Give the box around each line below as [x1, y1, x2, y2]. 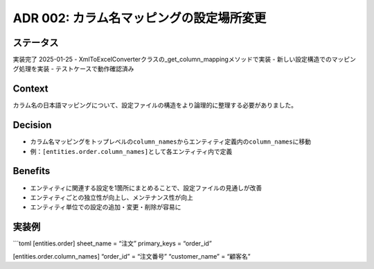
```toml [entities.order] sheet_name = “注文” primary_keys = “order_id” [12, 239, 213, 248]
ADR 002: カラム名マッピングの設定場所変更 [12, 10, 267, 26]
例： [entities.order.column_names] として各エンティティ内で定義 [30, 147, 233, 155]
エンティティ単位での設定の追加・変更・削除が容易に [30, 203, 181, 211]
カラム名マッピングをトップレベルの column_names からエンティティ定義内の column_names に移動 [30, 137, 312, 146]
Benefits [12, 165, 51, 177]
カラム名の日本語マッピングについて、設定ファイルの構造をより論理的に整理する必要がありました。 [12, 101, 298, 110]
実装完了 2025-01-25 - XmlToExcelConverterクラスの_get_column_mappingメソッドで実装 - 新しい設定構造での [12, 55, 332, 64]
